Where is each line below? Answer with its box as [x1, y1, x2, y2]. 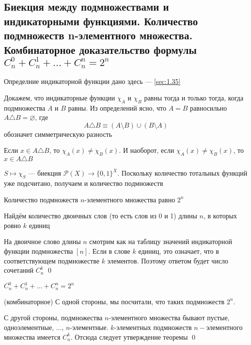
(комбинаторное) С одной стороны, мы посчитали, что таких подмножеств [4, 296, 225, 306]
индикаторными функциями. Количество [4, 13, 198, 28]
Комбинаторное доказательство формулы [4, 42, 197, 57]
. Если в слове [88, 246, 130, 256]
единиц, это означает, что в [138, 246, 219, 256]
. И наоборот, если [119, 145, 174, 155]
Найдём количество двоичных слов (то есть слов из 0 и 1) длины [4, 211, 197, 221]
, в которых [204, 211, 237, 221]
